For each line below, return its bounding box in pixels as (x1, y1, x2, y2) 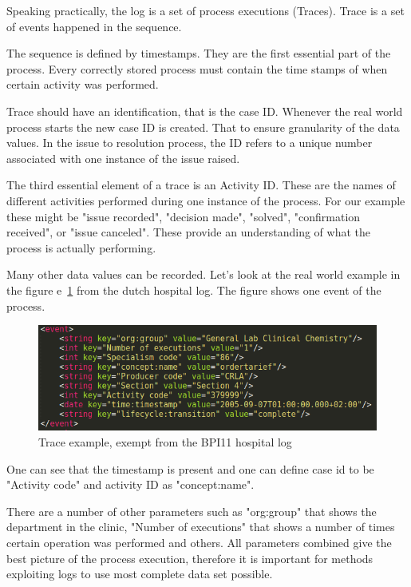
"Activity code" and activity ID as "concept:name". (6, 476, 255, 493)
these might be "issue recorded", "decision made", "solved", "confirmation (6, 208, 361, 224)
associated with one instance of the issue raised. (6, 149, 240, 166)
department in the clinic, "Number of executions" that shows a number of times (6, 518, 395, 535)
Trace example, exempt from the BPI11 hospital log (38, 434, 292, 450)
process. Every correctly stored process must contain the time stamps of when (6, 60, 388, 77)
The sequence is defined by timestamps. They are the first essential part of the (6, 45, 391, 61)
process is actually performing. (6, 239, 156, 256)
